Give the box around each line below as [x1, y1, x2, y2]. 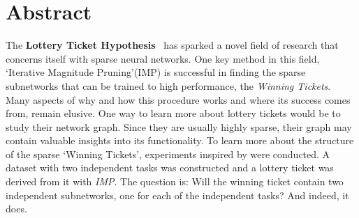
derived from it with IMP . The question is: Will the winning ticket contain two [6, 174, 344, 189]
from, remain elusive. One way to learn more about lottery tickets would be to [6, 106, 341, 120]
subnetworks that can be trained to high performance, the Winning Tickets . [6, 78, 331, 93]
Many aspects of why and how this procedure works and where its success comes [6, 92, 351, 107]
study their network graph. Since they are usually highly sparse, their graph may [6, 119, 352, 134]
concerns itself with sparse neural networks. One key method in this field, [6, 51, 320, 65]
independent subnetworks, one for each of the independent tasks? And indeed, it [6, 187, 349, 202]
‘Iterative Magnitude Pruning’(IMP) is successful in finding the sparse [6, 65, 306, 79]
